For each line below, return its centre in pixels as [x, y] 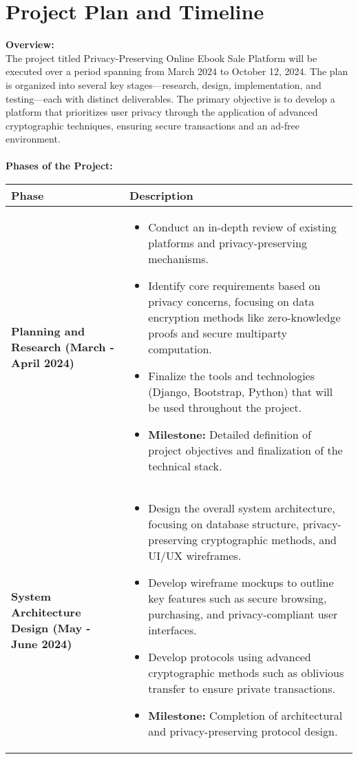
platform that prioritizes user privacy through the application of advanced [162, 112]
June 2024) [42, 643]
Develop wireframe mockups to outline [241, 583]
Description [161, 196]
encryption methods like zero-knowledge [244, 318]
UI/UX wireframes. [195, 556]
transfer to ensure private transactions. [242, 689]
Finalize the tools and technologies [232, 376]
